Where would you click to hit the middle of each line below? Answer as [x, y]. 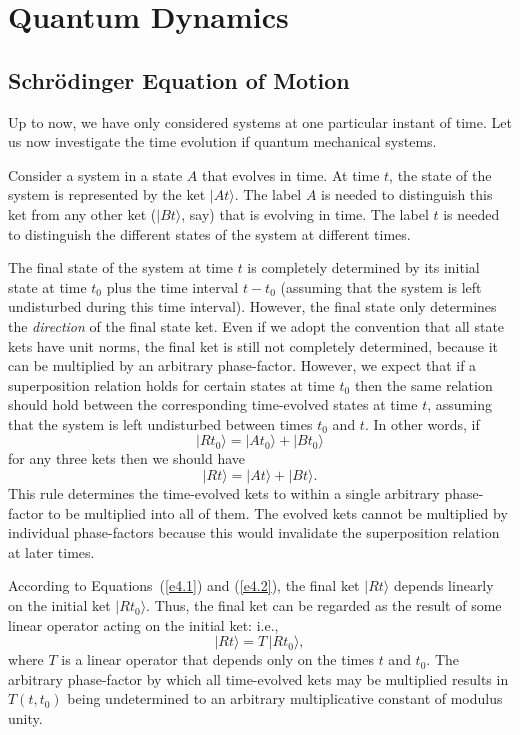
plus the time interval [172, 286]
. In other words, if [422, 423]
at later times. [51, 551]
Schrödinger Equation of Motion [179, 79]
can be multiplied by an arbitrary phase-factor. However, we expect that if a [242, 365]
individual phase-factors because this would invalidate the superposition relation [254, 532]
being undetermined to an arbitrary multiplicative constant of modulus [285, 698]
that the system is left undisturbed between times [160, 423]
